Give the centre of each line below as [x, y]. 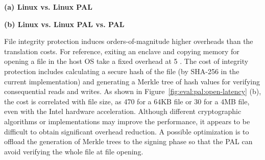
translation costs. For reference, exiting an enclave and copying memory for [122, 51]
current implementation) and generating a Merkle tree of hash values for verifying [132, 81]
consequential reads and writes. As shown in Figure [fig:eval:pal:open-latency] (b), [133, 91]
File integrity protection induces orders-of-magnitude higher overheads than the [129, 41]
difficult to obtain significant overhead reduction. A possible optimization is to [127, 131]
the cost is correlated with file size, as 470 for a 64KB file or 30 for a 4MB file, [127, 101]
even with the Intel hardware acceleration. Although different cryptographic [123, 111]
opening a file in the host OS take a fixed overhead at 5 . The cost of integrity [126, 61]
